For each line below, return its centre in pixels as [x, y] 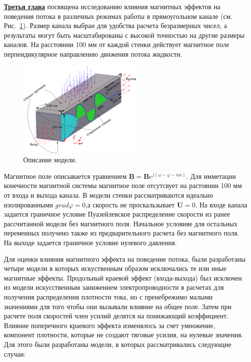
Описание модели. [50, 160]
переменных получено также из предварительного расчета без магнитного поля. [122, 233]
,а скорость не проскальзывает [130, 204]
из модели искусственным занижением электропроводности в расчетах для [114, 287]
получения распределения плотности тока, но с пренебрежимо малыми [108, 297]
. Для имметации [211, 176]
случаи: [15, 354]
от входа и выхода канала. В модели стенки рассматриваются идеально [109, 195]
